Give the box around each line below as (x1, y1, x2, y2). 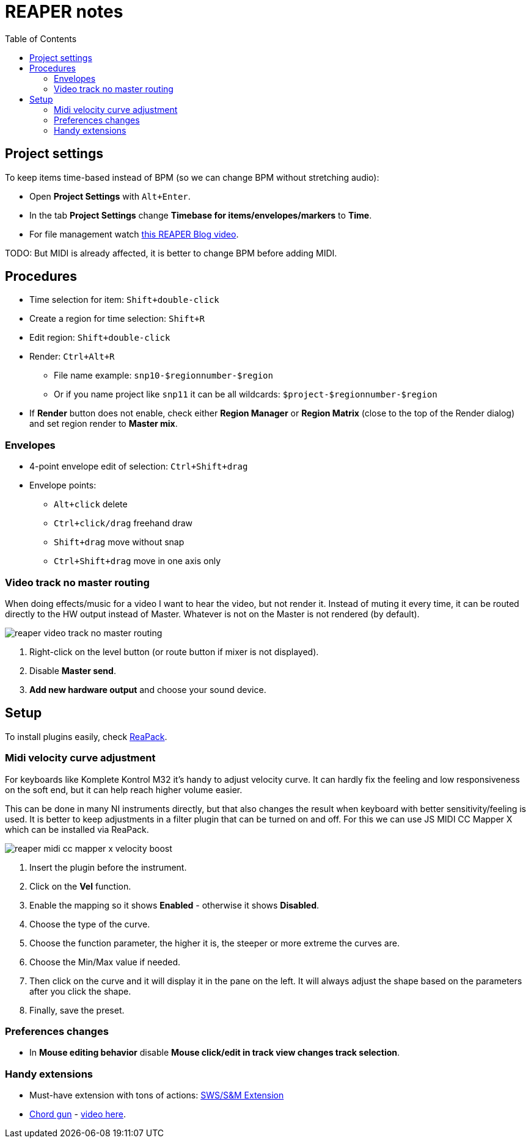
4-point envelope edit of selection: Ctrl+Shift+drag (29, 461, 248, 472)
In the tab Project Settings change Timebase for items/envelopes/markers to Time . (29, 209, 372, 220)
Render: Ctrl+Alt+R (29, 351, 115, 362)
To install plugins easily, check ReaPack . (5, 731, 167, 742)
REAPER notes (5, 1, 123, 22)
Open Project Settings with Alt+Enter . (29, 191, 191, 201)
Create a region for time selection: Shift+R (29, 313, 205, 324)
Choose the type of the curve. (29, 918, 150, 929)
